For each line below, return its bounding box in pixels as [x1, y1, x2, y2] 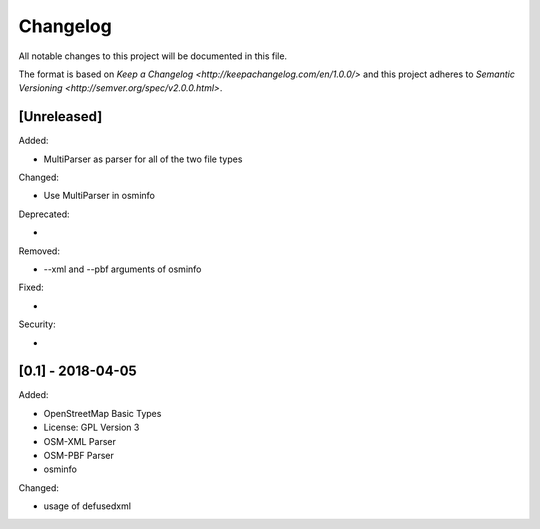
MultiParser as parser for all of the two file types [43, 153, 243, 165]
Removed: [18, 245, 60, 257]
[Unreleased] [18, 108, 103, 125]
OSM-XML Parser [43, 435, 117, 447]
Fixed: [18, 281, 44, 294]
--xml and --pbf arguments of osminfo [43, 263, 202, 275]
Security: [18, 318, 56, 330]
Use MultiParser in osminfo [43, 190, 155, 202]
